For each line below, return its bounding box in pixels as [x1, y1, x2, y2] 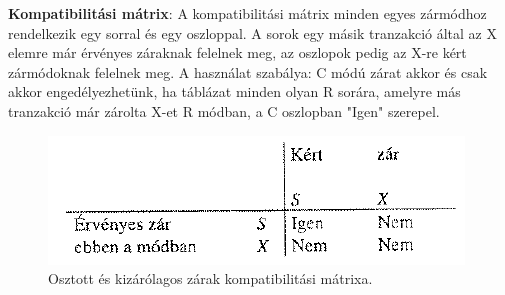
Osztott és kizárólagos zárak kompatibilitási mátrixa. [48, 268, 373, 289]
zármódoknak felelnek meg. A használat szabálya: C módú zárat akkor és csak [8, 61, 488, 82]
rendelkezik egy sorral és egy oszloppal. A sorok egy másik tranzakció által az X [8, 22, 497, 43]
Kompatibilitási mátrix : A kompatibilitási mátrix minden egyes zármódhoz [8, 3, 487, 23]
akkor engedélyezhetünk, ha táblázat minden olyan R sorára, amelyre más [8, 81, 461, 102]
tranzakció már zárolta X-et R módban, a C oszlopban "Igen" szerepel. [8, 100, 440, 121]
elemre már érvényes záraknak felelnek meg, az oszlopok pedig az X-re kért [8, 42, 467, 63]
